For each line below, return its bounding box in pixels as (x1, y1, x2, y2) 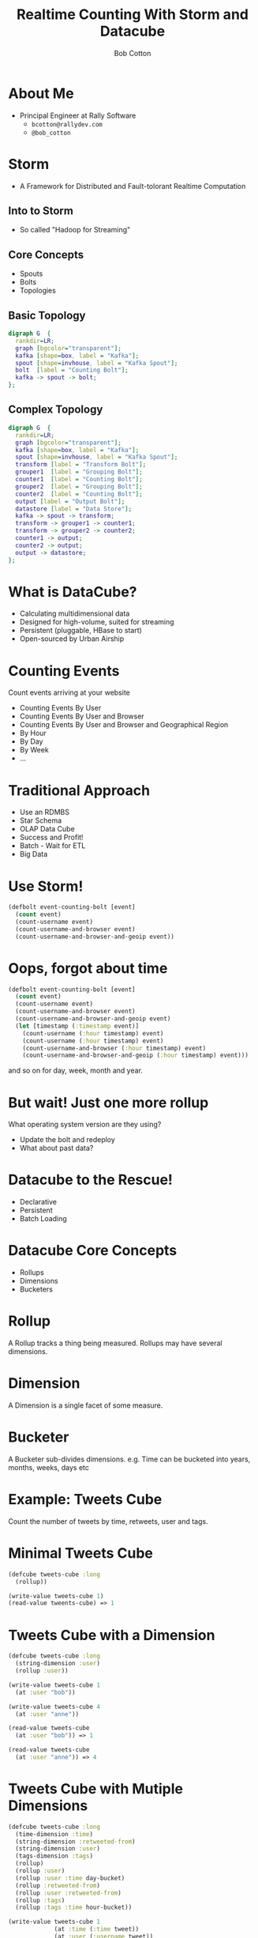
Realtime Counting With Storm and (17, 6, 249, 24)
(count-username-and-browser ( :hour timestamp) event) (22, 1044, 207, 1052)
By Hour (19, 729, 47, 738)
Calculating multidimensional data (19, 609, 130, 618)
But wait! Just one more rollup (8, 1093, 209, 1111)
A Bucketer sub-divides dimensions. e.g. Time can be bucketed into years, (8, 1454, 251, 1464)
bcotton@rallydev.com (31, 120, 103, 128)
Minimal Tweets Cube (8, 1544, 154, 1563)
